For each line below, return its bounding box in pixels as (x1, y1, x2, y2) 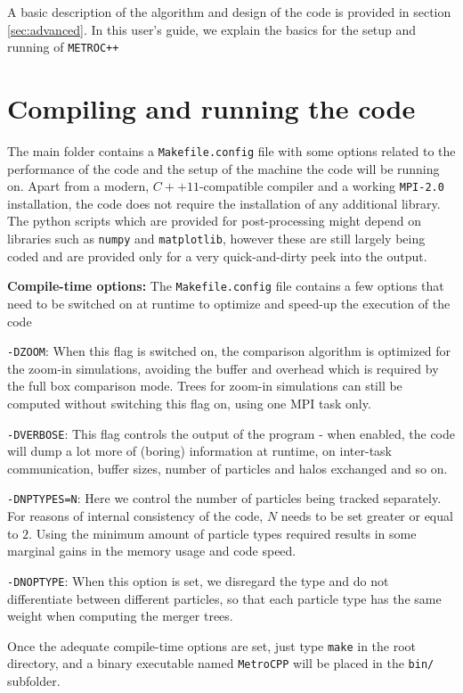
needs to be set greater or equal (280, 507, 453, 525)
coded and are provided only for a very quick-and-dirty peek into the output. (7, 246, 427, 265)
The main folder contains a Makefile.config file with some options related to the (7, 141, 456, 160)
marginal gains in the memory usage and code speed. (7, 541, 296, 560)
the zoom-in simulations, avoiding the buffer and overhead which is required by (7, 359, 439, 377)
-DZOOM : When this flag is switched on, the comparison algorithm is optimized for (7, 342, 451, 360)
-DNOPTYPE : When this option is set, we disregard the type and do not (7, 571, 389, 590)
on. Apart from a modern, (7, 177, 150, 195)
